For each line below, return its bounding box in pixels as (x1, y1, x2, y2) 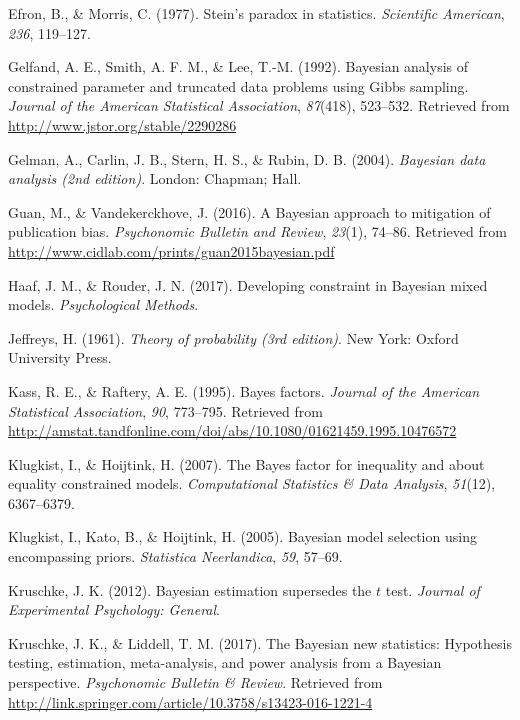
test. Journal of (385, 579, 480, 600)
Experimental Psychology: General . (8, 599, 221, 620)
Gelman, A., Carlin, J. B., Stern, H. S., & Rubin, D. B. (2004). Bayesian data (8, 148, 486, 169)
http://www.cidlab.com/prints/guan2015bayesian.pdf (8, 240, 335, 261)
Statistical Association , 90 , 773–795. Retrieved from (8, 400, 323, 421)
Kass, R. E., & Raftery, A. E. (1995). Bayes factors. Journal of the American (8, 380, 480, 401)
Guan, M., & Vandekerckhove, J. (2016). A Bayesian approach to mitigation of (8, 201, 491, 222)
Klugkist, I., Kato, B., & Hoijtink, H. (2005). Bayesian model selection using (8, 526, 477, 547)
